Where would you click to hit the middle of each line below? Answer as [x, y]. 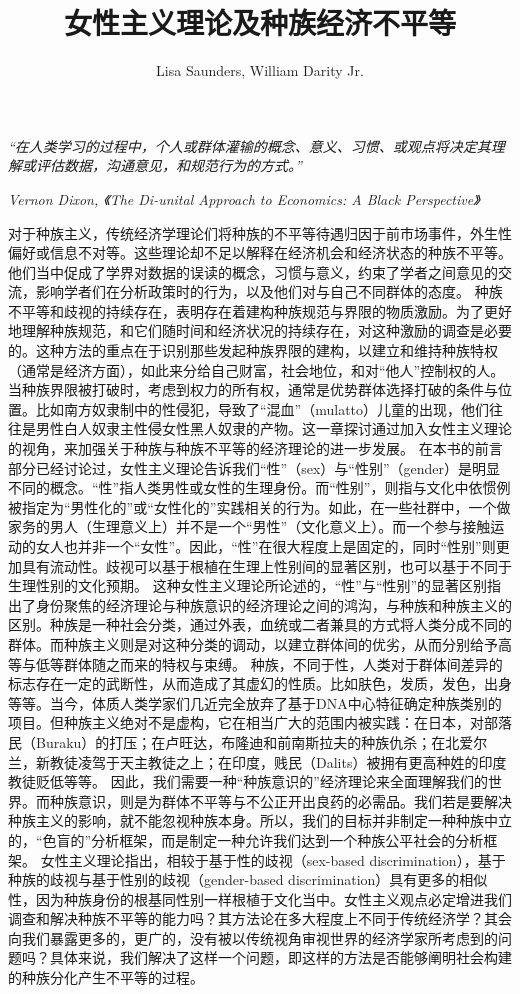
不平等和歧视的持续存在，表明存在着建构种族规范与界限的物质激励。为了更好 [260, 310]
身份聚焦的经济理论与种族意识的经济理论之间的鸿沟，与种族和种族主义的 [273, 604]
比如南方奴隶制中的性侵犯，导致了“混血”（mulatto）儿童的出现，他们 [262, 408]
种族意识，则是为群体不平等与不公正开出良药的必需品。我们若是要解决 [280, 800]
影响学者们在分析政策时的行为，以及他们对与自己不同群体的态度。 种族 [269, 291]
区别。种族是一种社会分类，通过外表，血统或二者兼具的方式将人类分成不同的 [260, 624]
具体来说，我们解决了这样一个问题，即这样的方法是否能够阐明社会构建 [280, 957]
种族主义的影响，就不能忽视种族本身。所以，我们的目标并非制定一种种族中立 [260, 820]
